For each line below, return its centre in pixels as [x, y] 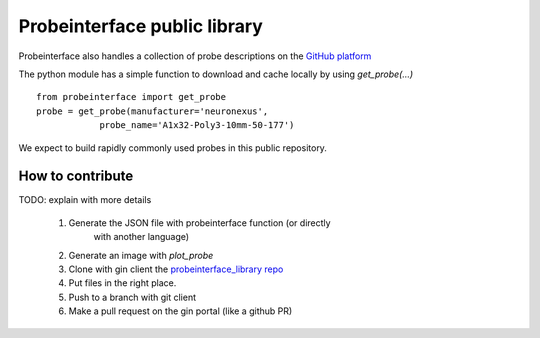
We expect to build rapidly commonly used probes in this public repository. [172, 147]
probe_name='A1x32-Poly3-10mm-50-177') [197, 125]
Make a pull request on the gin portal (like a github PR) [180, 311]
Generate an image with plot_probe [141, 255]
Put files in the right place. [122, 283]
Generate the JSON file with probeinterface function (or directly [199, 222]
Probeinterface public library [141, 26]
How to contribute [76, 176]
